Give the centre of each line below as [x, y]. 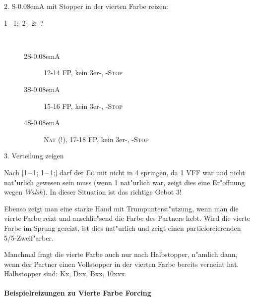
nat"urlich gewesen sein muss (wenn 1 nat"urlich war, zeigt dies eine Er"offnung [125, 182]
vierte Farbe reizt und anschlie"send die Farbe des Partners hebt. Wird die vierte [127, 218]
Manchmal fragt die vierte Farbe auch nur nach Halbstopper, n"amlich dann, [121, 254]
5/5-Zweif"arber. [29, 237]
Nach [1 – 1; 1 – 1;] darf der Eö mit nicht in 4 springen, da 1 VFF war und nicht [125, 172]
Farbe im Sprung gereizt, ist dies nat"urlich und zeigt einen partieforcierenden [123, 227]
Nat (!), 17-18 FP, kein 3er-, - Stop [96, 139]
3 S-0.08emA [42, 89]
